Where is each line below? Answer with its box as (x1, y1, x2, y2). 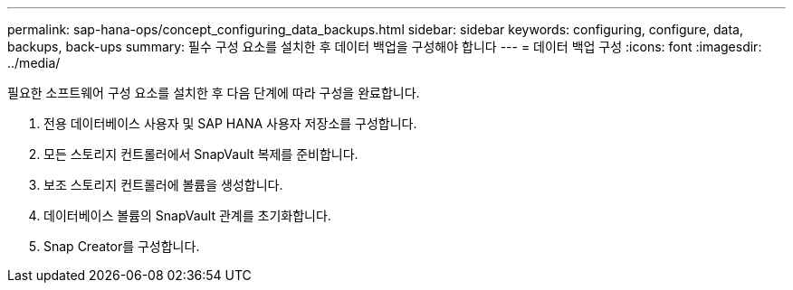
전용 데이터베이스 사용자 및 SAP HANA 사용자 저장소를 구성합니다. (43, 116, 417, 131)
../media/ (7, 55, 61, 70)
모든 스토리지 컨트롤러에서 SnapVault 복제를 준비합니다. (43, 146, 358, 162)
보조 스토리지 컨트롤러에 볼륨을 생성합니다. (43, 177, 283, 192)
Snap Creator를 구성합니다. (43, 239, 200, 254)
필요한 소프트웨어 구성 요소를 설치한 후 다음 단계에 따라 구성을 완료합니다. (7, 85, 420, 100)
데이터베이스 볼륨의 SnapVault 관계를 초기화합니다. (43, 208, 331, 223)
